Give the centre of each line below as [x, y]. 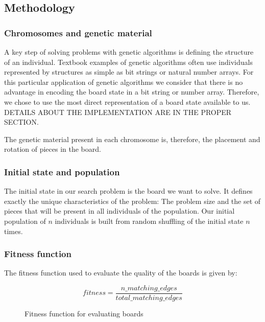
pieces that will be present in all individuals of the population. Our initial [119, 211]
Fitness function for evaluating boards [84, 313]
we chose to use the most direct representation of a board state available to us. [127, 101]
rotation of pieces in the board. [53, 149]
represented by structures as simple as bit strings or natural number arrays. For [129, 72]
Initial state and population [62, 171]
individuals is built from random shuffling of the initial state [149, 221]
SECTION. [21, 122]
